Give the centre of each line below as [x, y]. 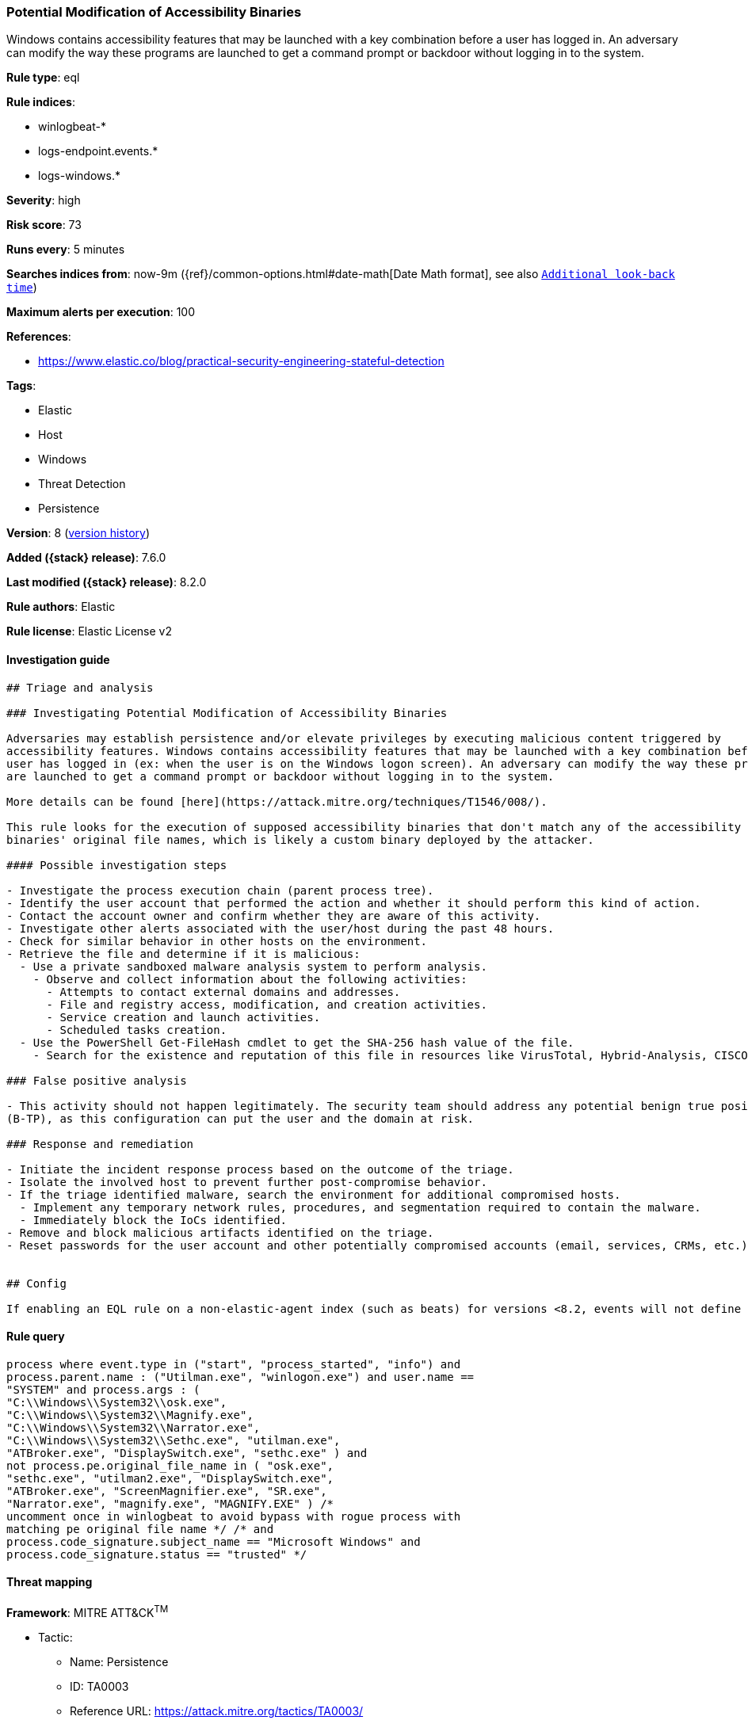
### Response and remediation [100, 1144]
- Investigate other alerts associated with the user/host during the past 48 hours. [280, 928]
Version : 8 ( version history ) [78, 533]
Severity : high [44, 200]
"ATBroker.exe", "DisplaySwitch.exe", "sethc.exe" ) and [187, 1453]
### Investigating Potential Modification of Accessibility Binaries [227, 713]
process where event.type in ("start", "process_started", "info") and [234, 1364]
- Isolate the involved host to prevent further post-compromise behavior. [247, 1182]
